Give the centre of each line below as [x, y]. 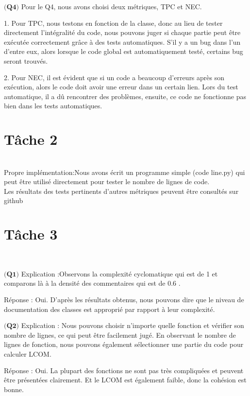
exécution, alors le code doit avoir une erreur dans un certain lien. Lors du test [121, 87]
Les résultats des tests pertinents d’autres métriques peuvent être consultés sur [121, 191]
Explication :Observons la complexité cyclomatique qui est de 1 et [119, 273]
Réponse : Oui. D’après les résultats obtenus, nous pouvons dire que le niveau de [124, 299]
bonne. [14, 389]
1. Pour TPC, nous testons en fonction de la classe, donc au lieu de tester [113, 23]
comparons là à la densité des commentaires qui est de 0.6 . [92, 283]
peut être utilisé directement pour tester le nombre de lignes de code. [107, 181]
